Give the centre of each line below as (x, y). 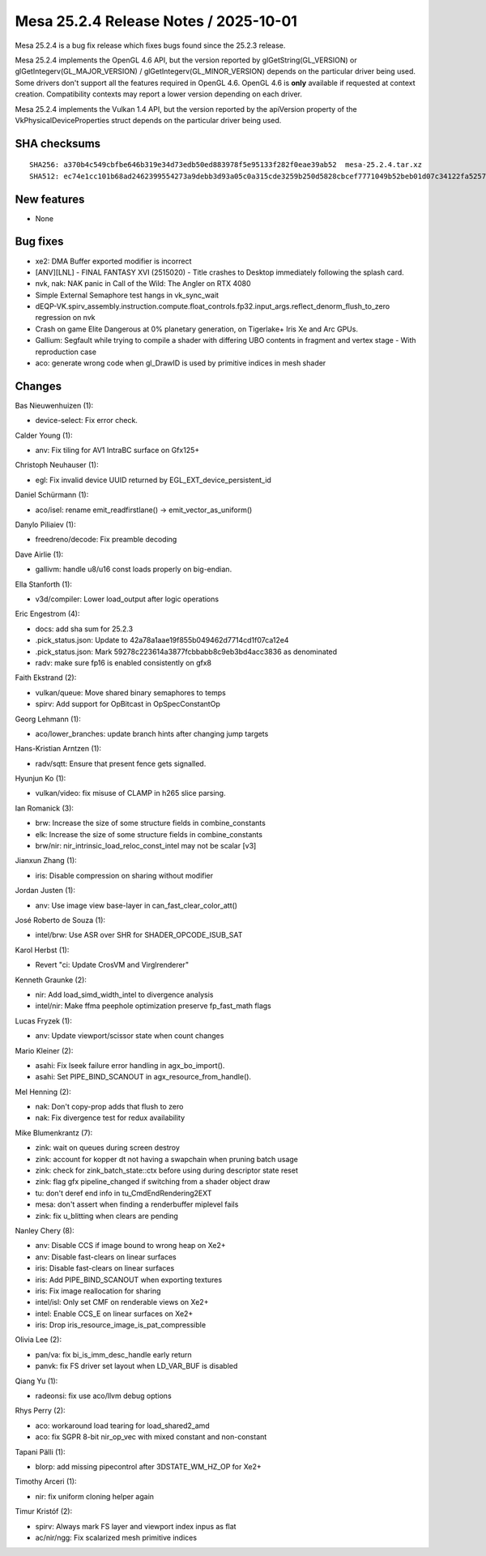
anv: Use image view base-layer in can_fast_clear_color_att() (136, 905)
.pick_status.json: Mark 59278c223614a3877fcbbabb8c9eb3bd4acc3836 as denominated (186, 652)
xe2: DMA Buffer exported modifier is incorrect (113, 261)
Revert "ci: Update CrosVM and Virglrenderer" (112, 965)
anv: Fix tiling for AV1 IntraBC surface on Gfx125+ (117, 451)
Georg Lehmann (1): (48, 719)
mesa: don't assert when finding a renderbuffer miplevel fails (137, 1204)
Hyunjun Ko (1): (40, 779)
